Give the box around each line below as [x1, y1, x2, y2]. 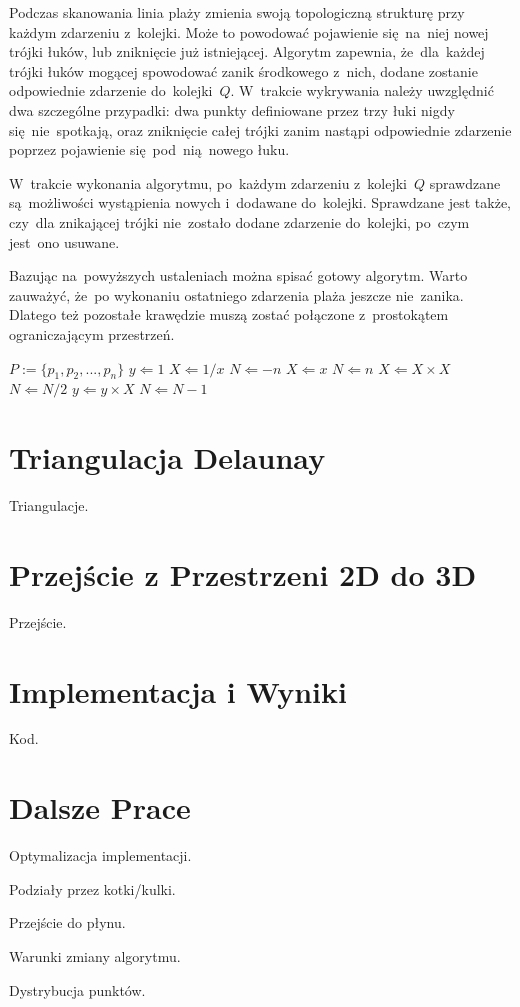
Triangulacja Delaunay [9, 437, 326, 478]
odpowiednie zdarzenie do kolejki [9, 80, 213, 101]
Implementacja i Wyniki [9, 670, 347, 711]
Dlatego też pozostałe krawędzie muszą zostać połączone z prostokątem [9, 304, 449, 325]
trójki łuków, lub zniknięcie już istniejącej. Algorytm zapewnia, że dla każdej [9, 41, 485, 62]
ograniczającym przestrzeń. [9, 323, 175, 344]
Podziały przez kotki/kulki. [9, 878, 176, 899]
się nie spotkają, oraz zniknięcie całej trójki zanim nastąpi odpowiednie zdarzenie [9, 119, 512, 140]
